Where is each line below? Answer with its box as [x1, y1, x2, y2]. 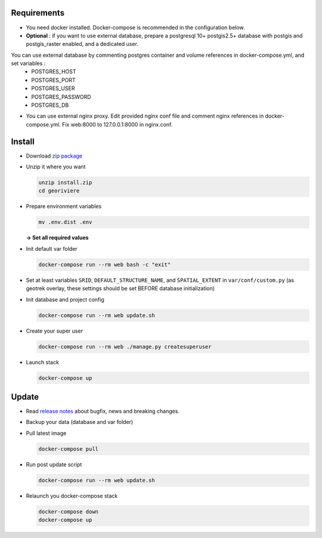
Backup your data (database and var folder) [26, 419, 134, 426]
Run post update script [26, 460, 82, 468]
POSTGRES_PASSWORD [31, 93, 92, 100]
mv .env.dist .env [38, 219, 92, 226]
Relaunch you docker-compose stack [26, 492, 118, 499]
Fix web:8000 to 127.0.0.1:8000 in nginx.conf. [61, 121, 173, 128]
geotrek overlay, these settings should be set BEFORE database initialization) [26, 285, 215, 292]
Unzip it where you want [26, 163, 86, 170]
